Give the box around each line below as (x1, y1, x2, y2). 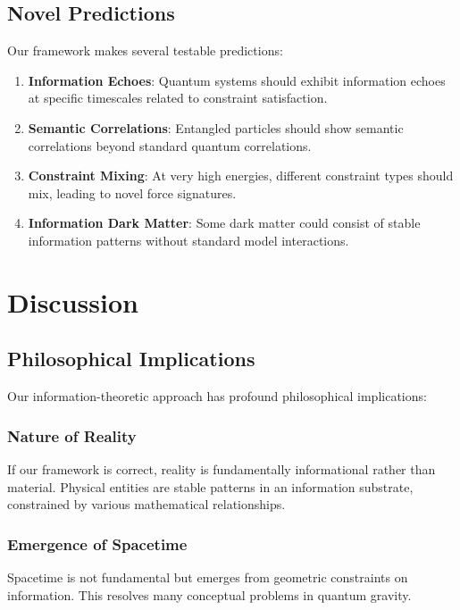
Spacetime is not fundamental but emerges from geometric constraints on (7, 567, 408, 586)
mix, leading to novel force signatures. (28, 183, 237, 202)
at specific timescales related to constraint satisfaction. (28, 88, 328, 107)
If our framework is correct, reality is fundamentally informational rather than (7, 459, 436, 478)
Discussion (7, 283, 138, 320)
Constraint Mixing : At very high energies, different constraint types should (28, 166, 454, 185)
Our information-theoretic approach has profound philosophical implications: (7, 387, 427, 405)
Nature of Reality (7, 424, 137, 447)
